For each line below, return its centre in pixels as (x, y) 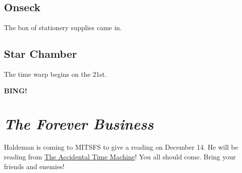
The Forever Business (79, 124)
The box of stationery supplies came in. (63, 27)
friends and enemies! (34, 166)
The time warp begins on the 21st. (55, 74)
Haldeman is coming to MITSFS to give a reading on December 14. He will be (121, 147)
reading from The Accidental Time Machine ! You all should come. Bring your (120, 156)
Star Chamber (40, 54)
